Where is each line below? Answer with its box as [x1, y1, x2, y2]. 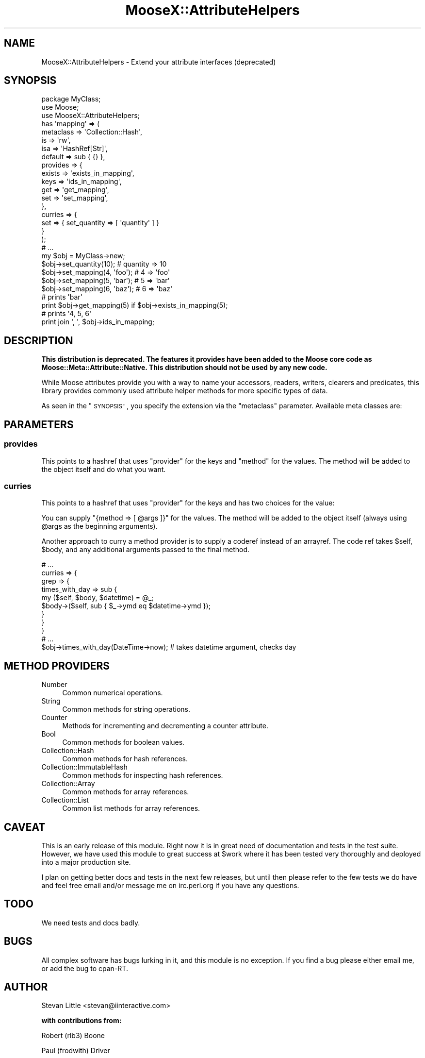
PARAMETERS [4, 418, 74, 431]
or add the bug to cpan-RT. [41, 964, 128, 973]
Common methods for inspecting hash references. [62, 771, 223, 780]
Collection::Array [41, 779, 95, 788]
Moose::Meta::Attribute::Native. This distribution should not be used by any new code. [41, 363, 327, 372]
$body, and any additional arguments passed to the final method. [41, 545, 250, 554]
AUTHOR [4, 981, 48, 993]
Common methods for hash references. [62, 755, 188, 763]
